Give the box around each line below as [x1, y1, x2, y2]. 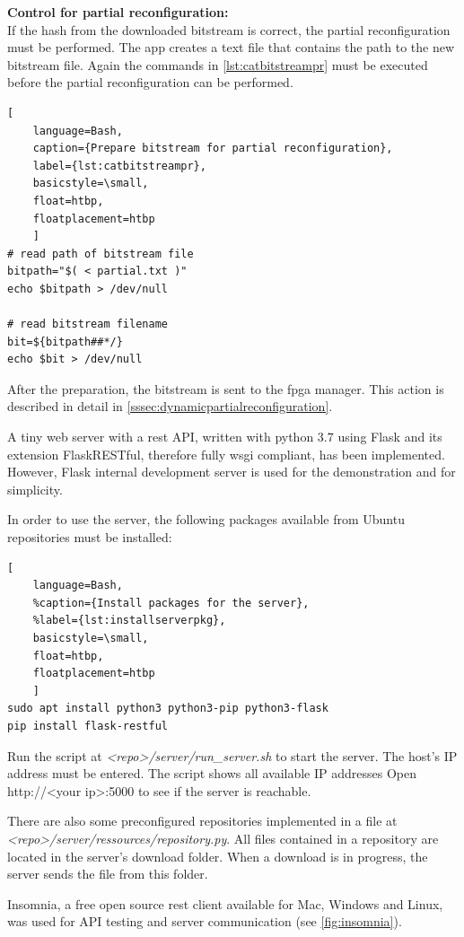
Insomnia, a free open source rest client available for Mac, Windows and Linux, [7, 894, 443, 913]
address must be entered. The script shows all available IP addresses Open [7, 764, 416, 783]
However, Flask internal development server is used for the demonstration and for [7, 462, 456, 481]
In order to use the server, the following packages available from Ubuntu [7, 510, 405, 529]
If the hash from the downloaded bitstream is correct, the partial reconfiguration [7, 20, 451, 39]
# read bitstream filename [7, 318, 168, 331]
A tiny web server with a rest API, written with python [7, 427, 314, 446]
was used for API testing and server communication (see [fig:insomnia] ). [7, 912, 402, 931]
